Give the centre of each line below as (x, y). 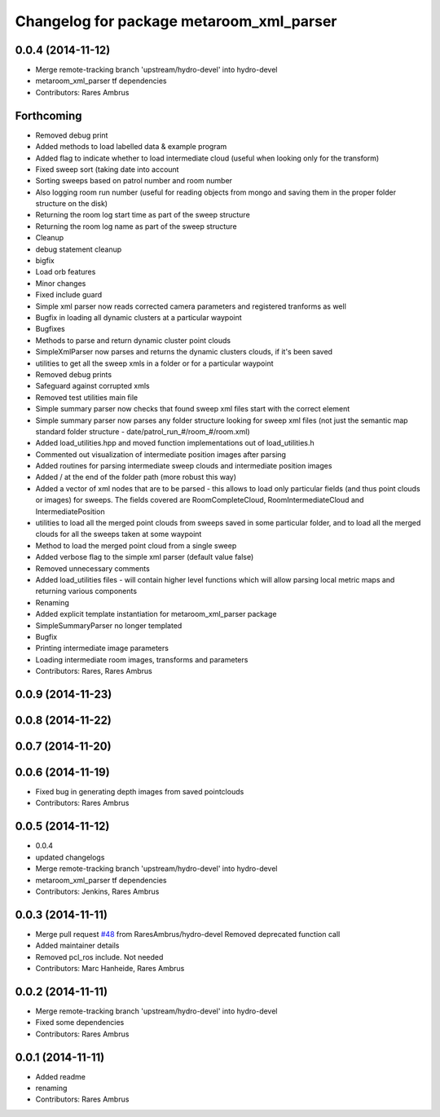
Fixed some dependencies (80, 1022)
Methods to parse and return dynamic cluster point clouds (133, 340)
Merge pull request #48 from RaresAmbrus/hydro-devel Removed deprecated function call (188, 934)
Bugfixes (50, 329)
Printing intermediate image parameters (102, 649)
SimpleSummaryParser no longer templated (109, 625)
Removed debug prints (74, 374)
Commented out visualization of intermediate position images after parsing (161, 454)
